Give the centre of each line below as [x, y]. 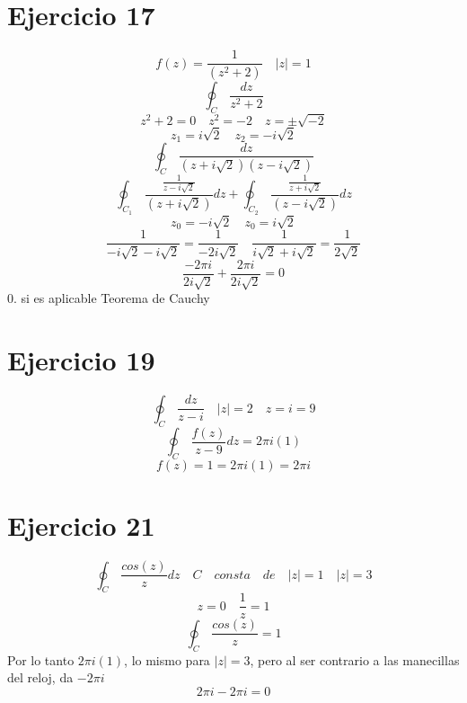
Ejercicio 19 [81, 359]
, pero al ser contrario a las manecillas [355, 659]
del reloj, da [40, 677]
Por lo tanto [41, 659]
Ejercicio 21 [81, 525]
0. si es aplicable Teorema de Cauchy [109, 298]
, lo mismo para [167, 659]
